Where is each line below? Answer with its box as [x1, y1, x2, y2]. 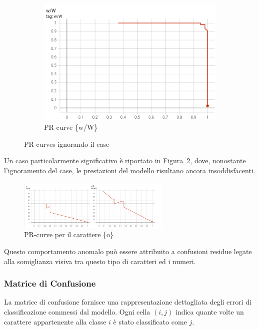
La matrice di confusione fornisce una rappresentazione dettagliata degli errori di [4, 297, 251, 307]
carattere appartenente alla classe [4, 316, 106, 327]
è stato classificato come [113, 316, 187, 327]
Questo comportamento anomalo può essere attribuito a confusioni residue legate [4, 246, 252, 257]
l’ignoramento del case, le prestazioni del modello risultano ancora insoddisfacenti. [4, 165, 255, 176]
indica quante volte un [175, 307, 244, 317]
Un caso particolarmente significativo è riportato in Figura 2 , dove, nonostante [4, 155, 246, 166]
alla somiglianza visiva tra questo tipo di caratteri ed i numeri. [4, 256, 196, 266]
